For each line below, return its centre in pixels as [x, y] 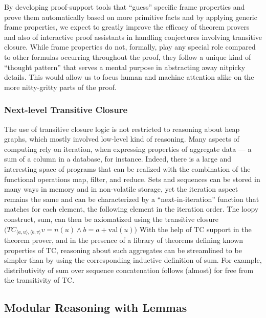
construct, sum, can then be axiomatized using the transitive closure [111, 219]
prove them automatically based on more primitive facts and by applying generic [131, 17]
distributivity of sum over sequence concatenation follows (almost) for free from [129, 270]
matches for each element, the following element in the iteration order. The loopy [131, 209]
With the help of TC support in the [195, 229]
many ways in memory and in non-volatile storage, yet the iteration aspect [121, 189]
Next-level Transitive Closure [66, 110]
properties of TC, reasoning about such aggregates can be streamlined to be [123, 250]
